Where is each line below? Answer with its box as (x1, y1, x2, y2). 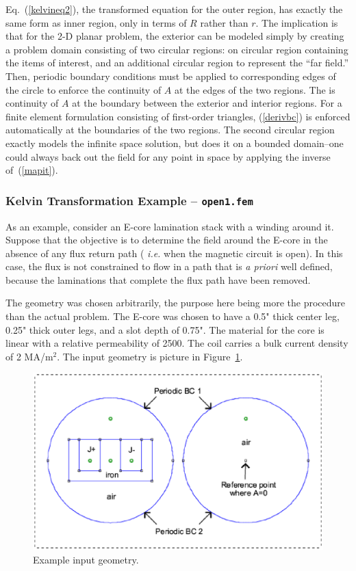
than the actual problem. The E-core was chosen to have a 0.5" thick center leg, (5, 309, 340, 323)
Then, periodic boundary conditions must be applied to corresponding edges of (5, 68, 336, 83)
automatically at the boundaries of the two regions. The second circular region (5, 122, 335, 137)
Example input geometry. (33, 553, 139, 567)
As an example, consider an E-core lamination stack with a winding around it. (5, 219, 334, 233)
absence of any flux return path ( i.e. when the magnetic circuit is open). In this (5, 245, 343, 260)
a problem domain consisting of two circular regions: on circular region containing (5, 42, 348, 56)
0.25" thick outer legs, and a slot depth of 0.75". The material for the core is (5, 322, 325, 336)
